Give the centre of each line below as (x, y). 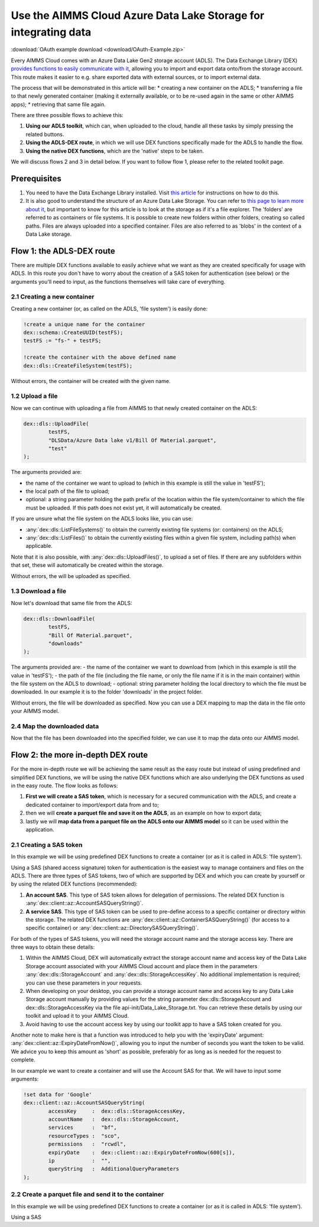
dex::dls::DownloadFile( (59, 619)
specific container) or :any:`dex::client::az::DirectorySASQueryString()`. (112, 928)
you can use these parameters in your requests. (84, 983)
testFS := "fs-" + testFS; (62, 341)
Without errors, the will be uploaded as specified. (71, 576)
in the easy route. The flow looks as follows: (64, 785)
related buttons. (45, 134)
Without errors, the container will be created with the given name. (91, 381)
